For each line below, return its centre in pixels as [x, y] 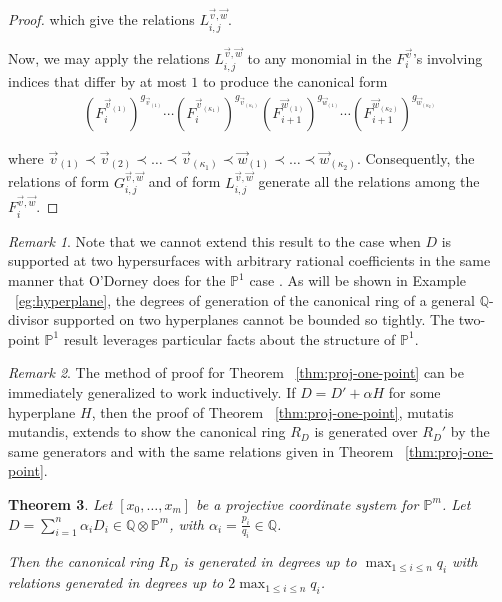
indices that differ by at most [97, 80]
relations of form [59, 181]
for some [414, 391]
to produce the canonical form [295, 80]
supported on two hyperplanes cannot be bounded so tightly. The [254, 319]
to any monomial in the [319, 58]
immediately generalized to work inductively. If [152, 391]
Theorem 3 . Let [60, 503]
